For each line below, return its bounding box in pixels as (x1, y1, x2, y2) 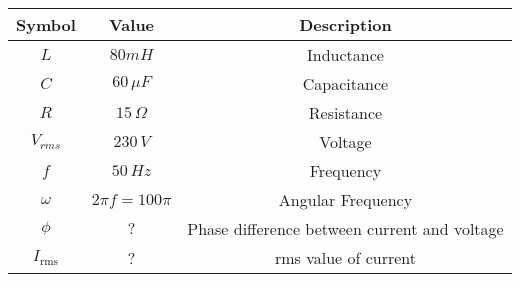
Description (299, 13, 392, 36)
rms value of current (274, 246, 417, 269)
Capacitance (302, 72, 389, 95)
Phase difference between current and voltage (187, 217, 504, 240)
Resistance (308, 101, 383, 124)
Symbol (16, 13, 76, 36)
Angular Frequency (278, 188, 413, 211)
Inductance (307, 43, 384, 66)
